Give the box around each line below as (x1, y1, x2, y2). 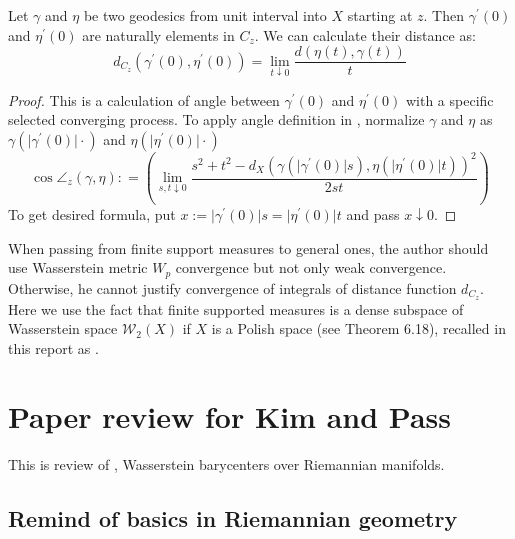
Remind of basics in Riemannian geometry (8, 503, 458, 534)
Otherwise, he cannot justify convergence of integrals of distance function (8, 277, 457, 298)
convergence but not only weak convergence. (175, 257, 447, 278)
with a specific (405, 89, 494, 110)
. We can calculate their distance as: (254, 24, 476, 45)
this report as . (8, 337, 99, 358)
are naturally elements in (82, 24, 235, 45)
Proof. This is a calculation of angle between (8, 89, 280, 110)
